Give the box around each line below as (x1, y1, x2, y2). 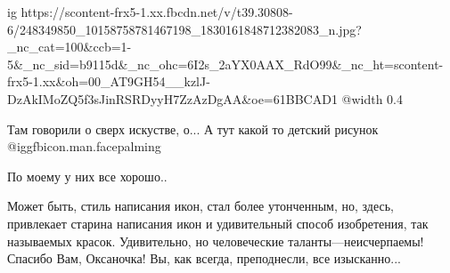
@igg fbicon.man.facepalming (7, 137, 161, 156)
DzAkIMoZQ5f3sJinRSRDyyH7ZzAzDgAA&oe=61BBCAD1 (7, 89, 338, 108)
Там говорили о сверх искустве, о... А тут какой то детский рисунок (7, 119, 379, 138)
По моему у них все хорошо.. (7, 166, 168, 185)
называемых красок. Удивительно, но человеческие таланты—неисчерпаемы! (7, 231, 424, 250)
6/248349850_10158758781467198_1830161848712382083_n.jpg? (7, 20, 362, 38)
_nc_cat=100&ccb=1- (7, 37, 132, 56)
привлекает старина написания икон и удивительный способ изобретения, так (7, 213, 429, 232)
